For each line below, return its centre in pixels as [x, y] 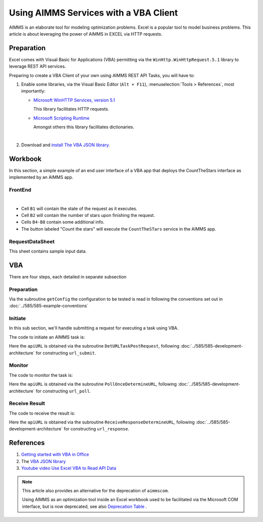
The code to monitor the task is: [41, 375]
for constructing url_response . [96, 429]
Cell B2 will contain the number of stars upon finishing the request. [88, 215]
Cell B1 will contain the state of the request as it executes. [79, 208]
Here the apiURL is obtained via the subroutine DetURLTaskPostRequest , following [94, 346]
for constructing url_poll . [63, 391]
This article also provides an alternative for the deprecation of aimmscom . [95, 490]
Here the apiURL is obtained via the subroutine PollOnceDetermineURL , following [93, 384]
